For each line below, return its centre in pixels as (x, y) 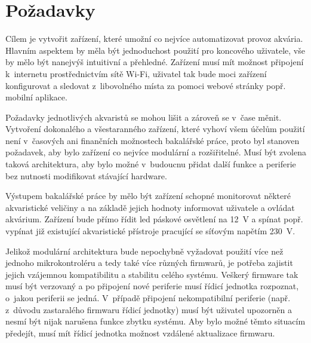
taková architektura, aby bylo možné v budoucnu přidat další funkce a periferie (151, 164)
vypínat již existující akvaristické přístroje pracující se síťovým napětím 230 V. (150, 231)
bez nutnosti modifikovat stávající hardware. (86, 175)
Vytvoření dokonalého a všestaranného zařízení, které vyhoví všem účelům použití (155, 129)
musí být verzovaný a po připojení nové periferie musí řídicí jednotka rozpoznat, (152, 286)
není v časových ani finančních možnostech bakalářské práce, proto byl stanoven (153, 140)
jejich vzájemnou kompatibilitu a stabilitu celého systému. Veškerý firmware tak (152, 274)
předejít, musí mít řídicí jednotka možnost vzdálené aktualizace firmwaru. (140, 333)
